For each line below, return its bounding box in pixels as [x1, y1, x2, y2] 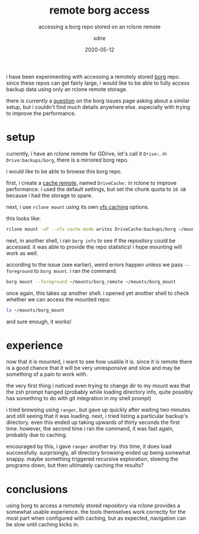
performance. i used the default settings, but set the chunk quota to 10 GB [6, 185, 187, 192]
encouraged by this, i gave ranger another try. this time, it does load [6, 443, 172, 450]
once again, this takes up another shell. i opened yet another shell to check [6, 289, 190, 297]
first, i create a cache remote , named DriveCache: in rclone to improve [6, 179, 176, 186]
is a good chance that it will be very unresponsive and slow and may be [6, 365, 181, 372]
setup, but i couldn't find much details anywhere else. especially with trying [6, 103, 191, 110]
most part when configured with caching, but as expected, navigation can [6, 514, 187, 522]
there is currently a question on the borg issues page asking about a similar [6, 97, 190, 104]
